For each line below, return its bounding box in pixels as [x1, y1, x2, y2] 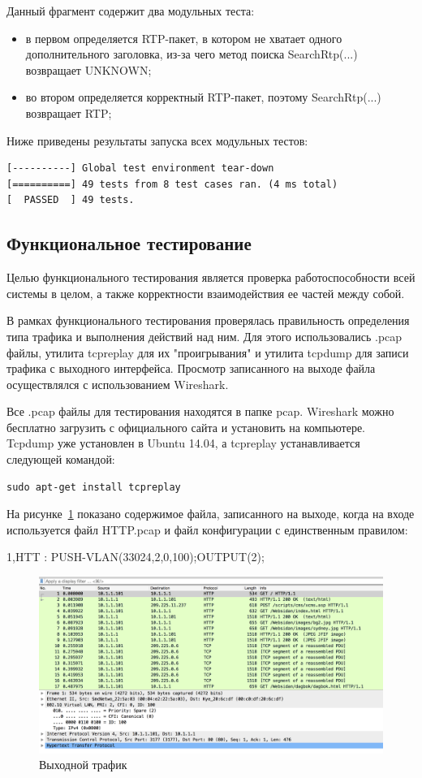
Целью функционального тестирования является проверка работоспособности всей [6, 269, 416, 286]
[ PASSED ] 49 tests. [6, 194, 135, 206]
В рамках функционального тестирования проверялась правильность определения [6, 312, 410, 329]
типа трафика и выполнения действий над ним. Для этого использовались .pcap [6, 327, 403, 344]
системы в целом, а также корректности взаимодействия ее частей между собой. [6, 284, 405, 301]
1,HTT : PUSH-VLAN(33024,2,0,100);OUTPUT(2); [6, 548, 265, 565]
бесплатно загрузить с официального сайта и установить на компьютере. [6, 418, 366, 435]
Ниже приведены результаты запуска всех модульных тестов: [6, 132, 308, 149]
